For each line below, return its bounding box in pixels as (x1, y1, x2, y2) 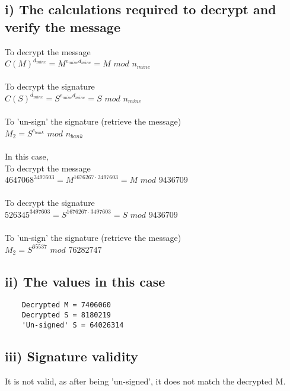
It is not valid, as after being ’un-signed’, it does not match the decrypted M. (5, 374, 286, 387)
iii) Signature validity (5, 347, 138, 365)
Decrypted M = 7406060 (21, 301, 111, 310)
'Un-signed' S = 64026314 (21, 320, 124, 329)
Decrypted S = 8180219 (21, 311, 111, 320)
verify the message (5, 17, 121, 36)
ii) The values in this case (5, 272, 165, 290)
